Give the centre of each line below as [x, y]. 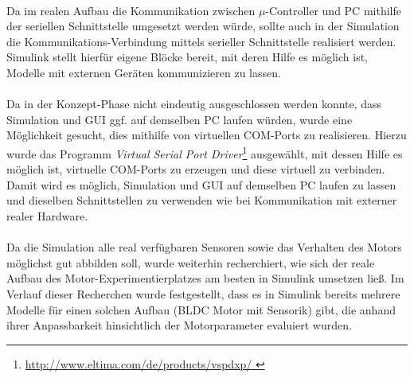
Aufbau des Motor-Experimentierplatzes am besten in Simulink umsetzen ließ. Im [205, 278]
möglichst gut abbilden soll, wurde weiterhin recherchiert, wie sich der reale [191, 262]
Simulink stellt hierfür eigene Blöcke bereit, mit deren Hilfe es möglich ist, [187, 57]
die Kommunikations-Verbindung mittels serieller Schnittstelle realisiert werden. [201, 41]
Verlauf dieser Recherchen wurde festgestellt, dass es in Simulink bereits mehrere [203, 293]
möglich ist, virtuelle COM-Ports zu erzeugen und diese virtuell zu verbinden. [196, 169]
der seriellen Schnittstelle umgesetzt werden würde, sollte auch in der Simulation [203, 26]
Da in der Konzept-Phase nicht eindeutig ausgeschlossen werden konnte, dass [194, 104]
